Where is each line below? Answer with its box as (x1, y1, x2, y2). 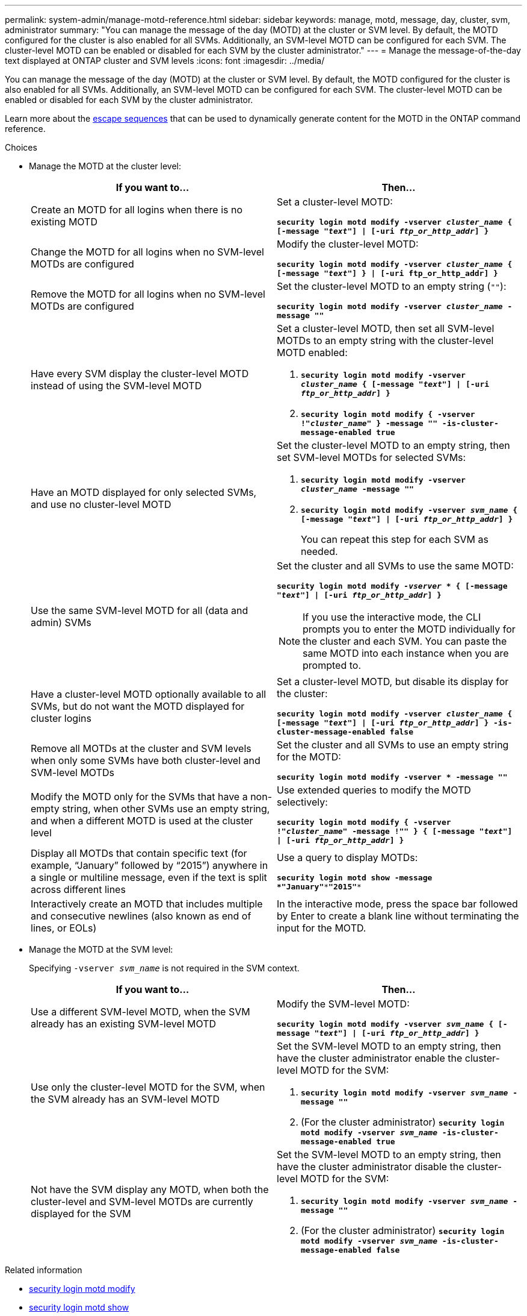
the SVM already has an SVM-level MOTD (31, 1093, 220, 1105)
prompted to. (303, 659, 362, 671)
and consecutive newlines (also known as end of (31, 910, 251, 922)
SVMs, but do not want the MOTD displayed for (31, 700, 245, 712)
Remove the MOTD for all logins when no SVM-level (31, 288, 265, 300)
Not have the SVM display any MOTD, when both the (31, 1183, 269, 1195)
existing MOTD (31, 216, 97, 228)
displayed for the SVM (31, 1208, 131, 1220)
